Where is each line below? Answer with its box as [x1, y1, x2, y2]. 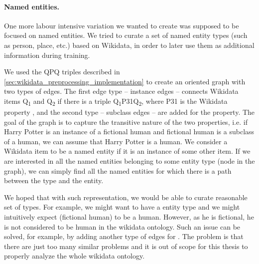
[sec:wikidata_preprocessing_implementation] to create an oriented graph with [4, 76, 246, 86]
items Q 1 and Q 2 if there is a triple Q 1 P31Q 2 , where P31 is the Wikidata [4, 95, 228, 107]
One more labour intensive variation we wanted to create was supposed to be [4, 20, 239, 30]
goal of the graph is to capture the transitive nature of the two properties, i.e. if [4, 116, 248, 127]
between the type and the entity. [4, 175, 104, 186]
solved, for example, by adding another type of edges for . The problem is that [4, 231, 244, 242]
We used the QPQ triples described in [4, 66, 120, 77]
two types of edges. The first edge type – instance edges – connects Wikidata [4, 86, 239, 96]
